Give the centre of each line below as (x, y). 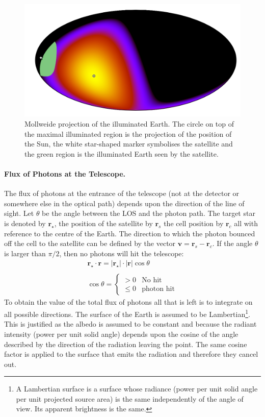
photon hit (158, 289)
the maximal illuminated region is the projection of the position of (128, 133)
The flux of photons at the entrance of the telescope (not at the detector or (122, 193)
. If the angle (232, 243)
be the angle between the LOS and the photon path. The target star (149, 213)
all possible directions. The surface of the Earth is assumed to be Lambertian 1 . (127, 313)
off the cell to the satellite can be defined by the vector (90, 243)
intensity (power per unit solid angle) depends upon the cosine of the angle (121, 334)
